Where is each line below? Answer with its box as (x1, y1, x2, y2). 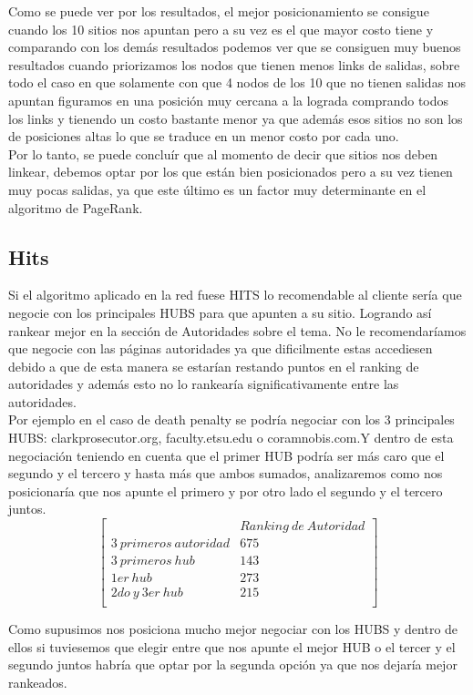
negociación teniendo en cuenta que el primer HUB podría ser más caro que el (8, 445, 445, 465)
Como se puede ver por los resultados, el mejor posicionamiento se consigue (8, 2, 429, 20)
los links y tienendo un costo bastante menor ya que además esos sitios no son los (8, 108, 463, 128)
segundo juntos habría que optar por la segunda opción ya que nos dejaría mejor (8, 655, 458, 674)
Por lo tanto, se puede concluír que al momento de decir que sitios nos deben (8, 144, 438, 163)
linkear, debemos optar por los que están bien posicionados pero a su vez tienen (8, 162, 453, 181)
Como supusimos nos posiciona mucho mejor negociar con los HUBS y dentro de (8, 619, 458, 639)
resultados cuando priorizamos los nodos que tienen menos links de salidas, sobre (8, 55, 460, 74)
